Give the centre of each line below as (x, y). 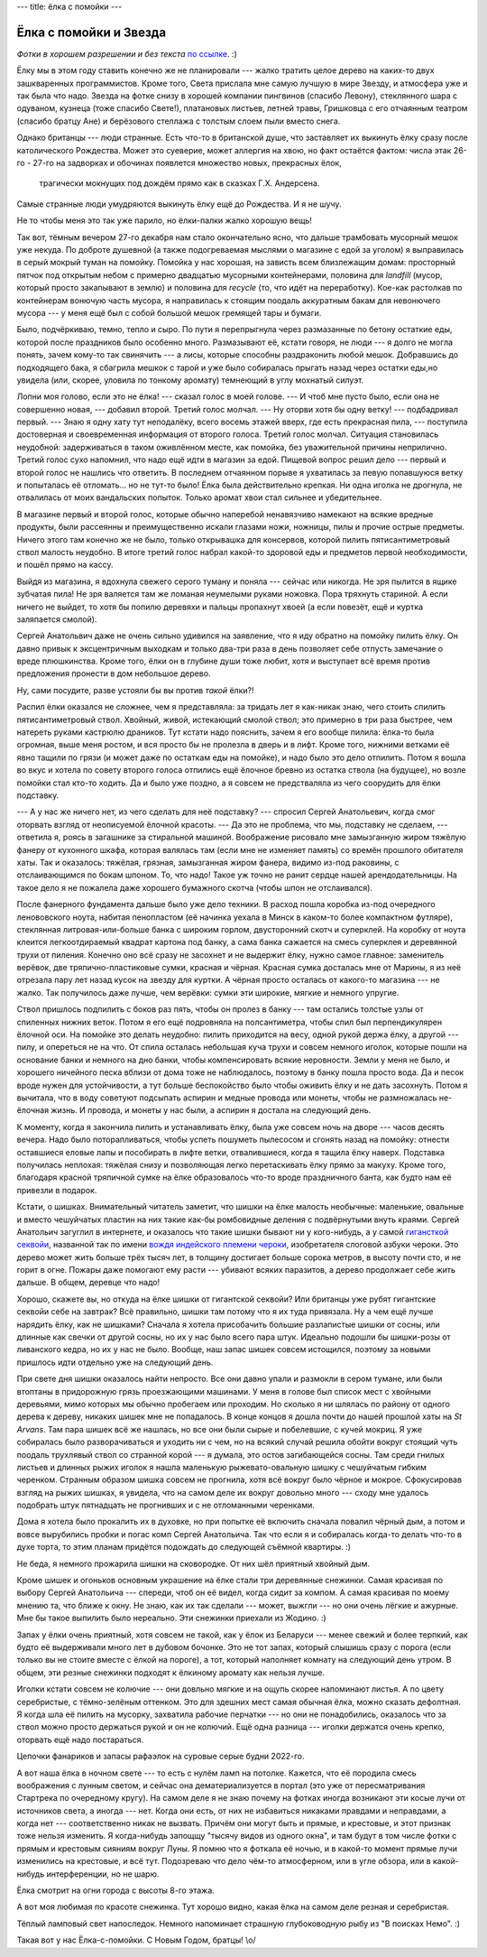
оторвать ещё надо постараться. (80, 1739)
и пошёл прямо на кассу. (65, 565)
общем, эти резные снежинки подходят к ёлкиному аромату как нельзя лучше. (170, 1672)
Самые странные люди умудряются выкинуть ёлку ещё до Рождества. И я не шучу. (179, 204)
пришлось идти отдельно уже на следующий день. (115, 1362)
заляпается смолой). (57, 619)
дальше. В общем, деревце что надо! (88, 1283)
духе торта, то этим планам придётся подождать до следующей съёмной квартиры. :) (184, 1547)
